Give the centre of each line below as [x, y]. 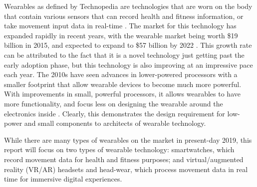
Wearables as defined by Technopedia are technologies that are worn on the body [128, 6]
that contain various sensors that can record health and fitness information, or [124, 16]
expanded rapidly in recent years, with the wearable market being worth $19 [121, 35]
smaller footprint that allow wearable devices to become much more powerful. [123, 84]
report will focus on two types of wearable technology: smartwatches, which [119, 149]
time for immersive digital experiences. [63, 179]
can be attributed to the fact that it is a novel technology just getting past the [124, 54]
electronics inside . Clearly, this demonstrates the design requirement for [115, 113]
